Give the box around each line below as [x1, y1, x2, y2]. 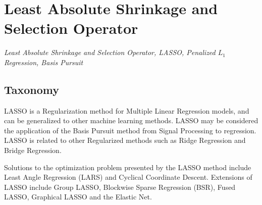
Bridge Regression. [4, 145, 62, 156]
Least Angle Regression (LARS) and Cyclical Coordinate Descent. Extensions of [4, 172, 252, 182]
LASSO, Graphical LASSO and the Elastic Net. [4, 191, 152, 202]
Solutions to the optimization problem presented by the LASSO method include [4, 162, 251, 172]
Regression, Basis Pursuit [4, 57, 83, 67]
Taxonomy [4, 81, 60, 97]
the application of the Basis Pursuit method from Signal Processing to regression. [4, 125, 256, 135]
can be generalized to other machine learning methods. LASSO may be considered [4, 115, 258, 126]
